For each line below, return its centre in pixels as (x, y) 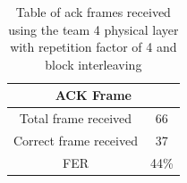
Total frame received (76, 118)
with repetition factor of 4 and (93, 47)
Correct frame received (76, 141)
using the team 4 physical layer (93, 29)
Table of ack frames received (93, 12)
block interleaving (93, 64)
